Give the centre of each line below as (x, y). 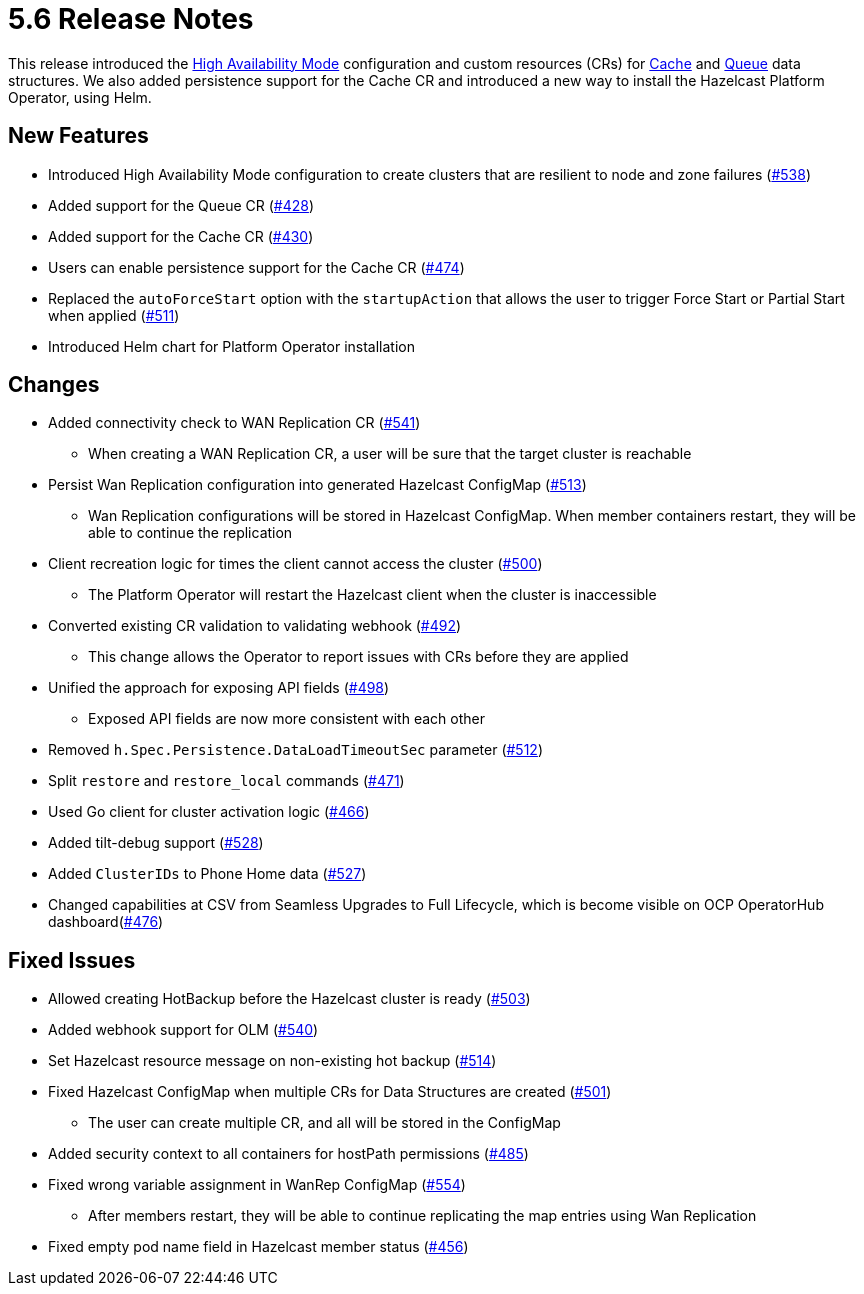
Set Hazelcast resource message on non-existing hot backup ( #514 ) (272, 1061)
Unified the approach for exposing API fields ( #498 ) (219, 688)
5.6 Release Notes (131, 19)
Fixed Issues (72, 960)
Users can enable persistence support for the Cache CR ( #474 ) (256, 267)
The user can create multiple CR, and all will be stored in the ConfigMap (324, 1123)
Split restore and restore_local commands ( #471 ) (226, 781)
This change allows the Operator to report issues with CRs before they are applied (358, 657)
